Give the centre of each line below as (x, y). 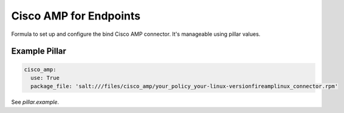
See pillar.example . (35, 102)
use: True (45, 78)
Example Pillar (39, 51)
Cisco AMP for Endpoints (76, 16)
